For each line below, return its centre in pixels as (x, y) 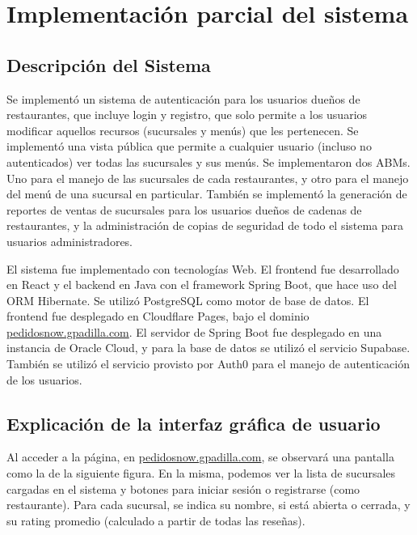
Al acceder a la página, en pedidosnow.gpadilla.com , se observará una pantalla (200, 457)
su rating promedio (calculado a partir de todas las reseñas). (156, 520)
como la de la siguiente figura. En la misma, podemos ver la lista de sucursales (201, 473)
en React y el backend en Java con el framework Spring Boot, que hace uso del (202, 284)
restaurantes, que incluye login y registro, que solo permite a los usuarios (187, 115)
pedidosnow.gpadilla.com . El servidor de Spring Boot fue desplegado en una (194, 331)
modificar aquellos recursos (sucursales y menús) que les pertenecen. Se (183, 130)
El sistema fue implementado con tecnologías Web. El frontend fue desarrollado (203, 268)
